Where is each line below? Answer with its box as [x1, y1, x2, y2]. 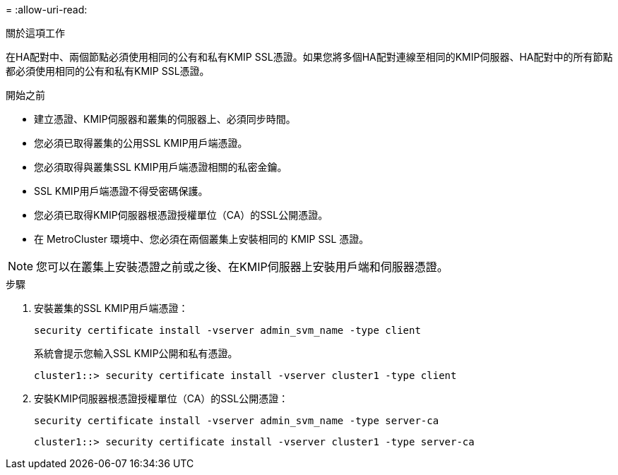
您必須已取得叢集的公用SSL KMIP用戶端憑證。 [34, 137, 248, 149]
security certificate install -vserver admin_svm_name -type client [34, 325, 421, 336]
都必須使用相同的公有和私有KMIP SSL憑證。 [6, 65, 210, 77]
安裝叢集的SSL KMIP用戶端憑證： [34, 302, 189, 314]
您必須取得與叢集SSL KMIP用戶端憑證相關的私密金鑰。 [34, 161, 287, 173]
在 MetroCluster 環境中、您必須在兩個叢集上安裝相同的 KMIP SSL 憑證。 [34, 233, 369, 245]
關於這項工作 [6, 27, 65, 39]
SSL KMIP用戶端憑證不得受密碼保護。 [34, 185, 208, 197]
